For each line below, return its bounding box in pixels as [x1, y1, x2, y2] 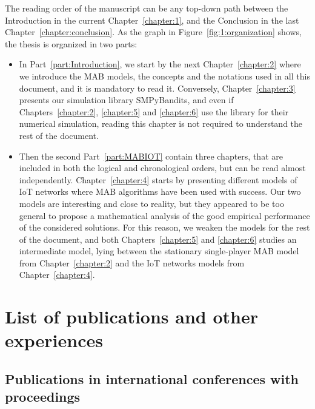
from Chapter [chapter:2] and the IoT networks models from [19, 256, 245, 269]
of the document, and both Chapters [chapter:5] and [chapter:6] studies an [19, 232, 297, 245]
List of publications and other [5, 304, 258, 329]
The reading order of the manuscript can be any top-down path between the [5, 2, 288, 14]
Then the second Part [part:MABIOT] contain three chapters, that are [19, 149, 283, 162]
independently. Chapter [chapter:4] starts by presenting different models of [19, 173, 297, 186]
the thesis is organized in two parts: [5, 37, 138, 50]
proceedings [5, 387, 81, 406]
